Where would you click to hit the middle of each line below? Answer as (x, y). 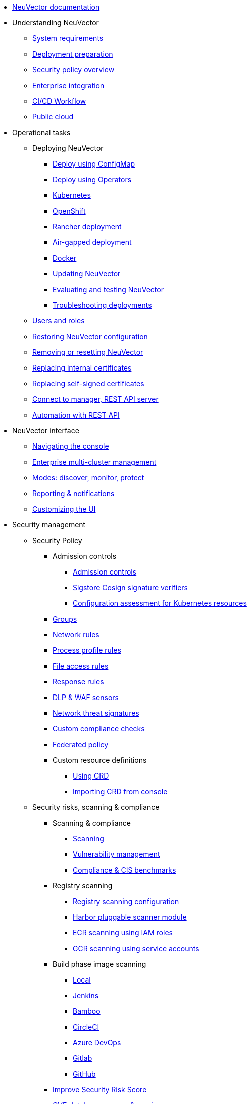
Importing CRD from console (120, 791)
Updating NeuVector (87, 274)
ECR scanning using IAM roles (123, 933)
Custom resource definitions (100, 760)
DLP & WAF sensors (86, 697)
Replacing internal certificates (82, 368)
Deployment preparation (73, 54)
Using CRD (91, 776)
